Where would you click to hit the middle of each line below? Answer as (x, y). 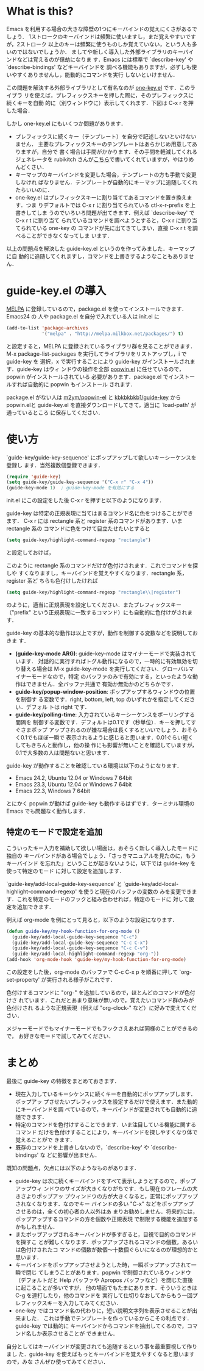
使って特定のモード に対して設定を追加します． (65, 871)
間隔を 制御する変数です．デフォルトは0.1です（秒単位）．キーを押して (103, 722)
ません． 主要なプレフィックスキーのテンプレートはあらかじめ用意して (104, 144)
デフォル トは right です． (58, 707)
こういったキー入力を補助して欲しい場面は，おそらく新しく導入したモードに (102, 848)
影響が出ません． (79, 1155)
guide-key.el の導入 (56, 291)
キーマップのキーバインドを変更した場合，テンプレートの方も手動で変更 (106, 175)
